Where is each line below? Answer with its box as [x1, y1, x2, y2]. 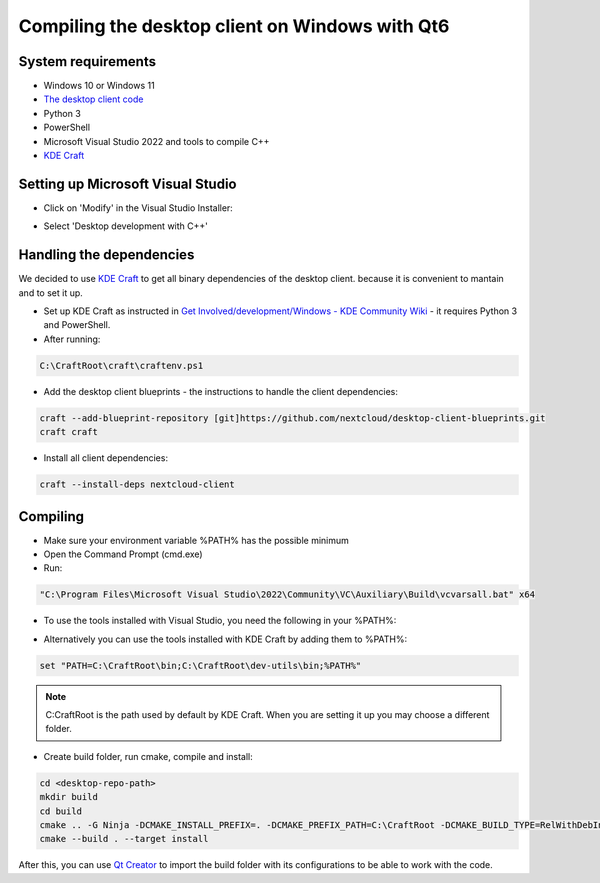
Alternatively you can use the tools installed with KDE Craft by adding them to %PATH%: [43, 633, 408, 645]
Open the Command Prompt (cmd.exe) [43, 548, 204, 560]
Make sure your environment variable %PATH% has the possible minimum [43, 534, 350, 546]
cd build [39, 805, 83, 817]
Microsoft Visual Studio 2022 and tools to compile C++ [43, 135, 270, 147]
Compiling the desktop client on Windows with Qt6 [18, 15, 450, 37]
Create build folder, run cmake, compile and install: [43, 750, 254, 762]
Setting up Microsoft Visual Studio [18, 175, 237, 192]
